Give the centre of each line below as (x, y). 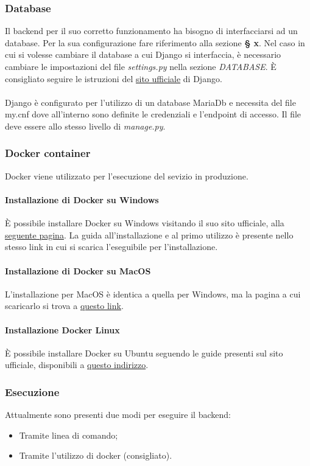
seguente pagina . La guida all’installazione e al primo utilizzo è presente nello (149, 235)
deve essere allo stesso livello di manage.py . (85, 126)
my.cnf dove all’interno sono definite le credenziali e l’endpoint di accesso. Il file (153, 114)
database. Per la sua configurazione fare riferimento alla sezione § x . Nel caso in (155, 42)
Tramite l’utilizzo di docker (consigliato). (96, 455)
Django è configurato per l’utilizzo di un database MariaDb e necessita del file (150, 102)
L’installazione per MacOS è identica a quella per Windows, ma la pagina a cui (153, 294)
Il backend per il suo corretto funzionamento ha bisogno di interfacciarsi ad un (151, 31)
